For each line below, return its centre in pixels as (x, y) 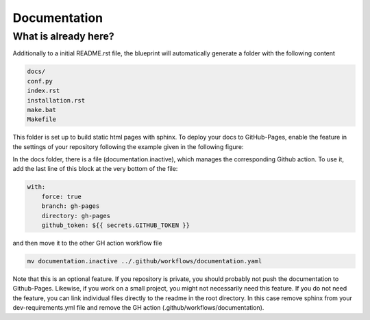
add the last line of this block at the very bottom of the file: (95, 169)
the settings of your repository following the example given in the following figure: (128, 146)
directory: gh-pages (76, 216)
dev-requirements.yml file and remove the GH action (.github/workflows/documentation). (138, 308)
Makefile (42, 119)
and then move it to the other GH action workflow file (87, 243)
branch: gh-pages (71, 206)
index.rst (44, 91)
